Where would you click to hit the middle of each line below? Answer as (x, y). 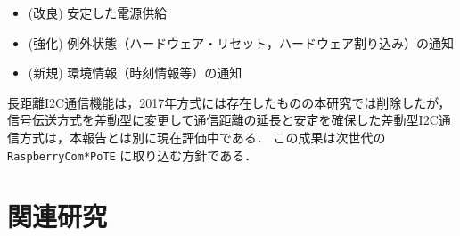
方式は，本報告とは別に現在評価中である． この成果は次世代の (202, 137)
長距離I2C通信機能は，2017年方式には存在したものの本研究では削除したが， (229, 102)
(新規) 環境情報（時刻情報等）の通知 (135, 73)
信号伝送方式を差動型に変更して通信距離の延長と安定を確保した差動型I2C (223, 120)
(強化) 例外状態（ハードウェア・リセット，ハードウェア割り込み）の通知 (241, 42)
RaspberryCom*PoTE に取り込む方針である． (132, 155)
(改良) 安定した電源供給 (98, 12)
